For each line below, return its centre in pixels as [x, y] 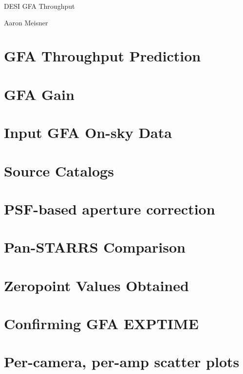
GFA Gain [39, 94]
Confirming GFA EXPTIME [101, 323]
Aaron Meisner [26, 22]
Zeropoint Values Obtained [96, 285]
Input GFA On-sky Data [88, 132]
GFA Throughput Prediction [103, 56]
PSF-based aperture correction [110, 208]
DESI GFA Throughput [39, 6]
